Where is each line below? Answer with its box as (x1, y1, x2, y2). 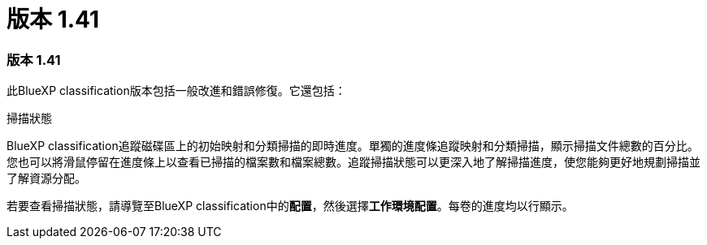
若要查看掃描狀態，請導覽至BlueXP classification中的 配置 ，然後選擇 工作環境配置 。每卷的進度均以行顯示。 (7, 199, 574, 213)
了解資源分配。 (7, 171, 86, 186)
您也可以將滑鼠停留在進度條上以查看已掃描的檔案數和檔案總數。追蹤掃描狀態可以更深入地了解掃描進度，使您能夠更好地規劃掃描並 (7, 155, 700, 170)
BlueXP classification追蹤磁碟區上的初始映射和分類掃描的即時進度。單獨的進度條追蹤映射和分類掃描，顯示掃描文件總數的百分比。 (7, 139, 699, 153)
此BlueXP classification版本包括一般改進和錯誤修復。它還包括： (7, 84, 346, 98)
